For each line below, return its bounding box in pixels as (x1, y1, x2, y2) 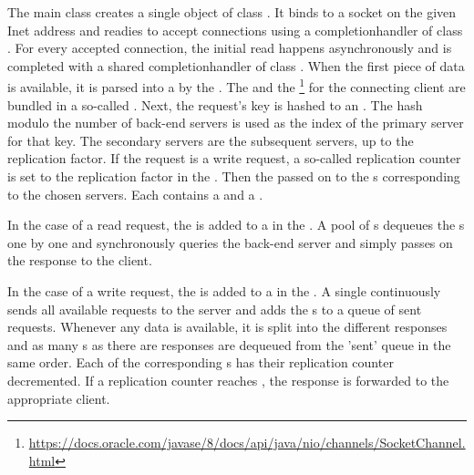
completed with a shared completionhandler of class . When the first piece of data (7, 56, 465, 75)
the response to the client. (7, 251, 152, 270)
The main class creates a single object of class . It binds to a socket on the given (7, 3, 457, 21)
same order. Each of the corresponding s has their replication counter (7, 353, 394, 372)
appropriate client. (7, 388, 110, 408)
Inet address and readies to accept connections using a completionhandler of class (7, 20, 463, 39)
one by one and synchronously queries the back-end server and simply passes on (7, 232, 453, 252)
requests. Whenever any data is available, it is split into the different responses (7, 317, 448, 336)
